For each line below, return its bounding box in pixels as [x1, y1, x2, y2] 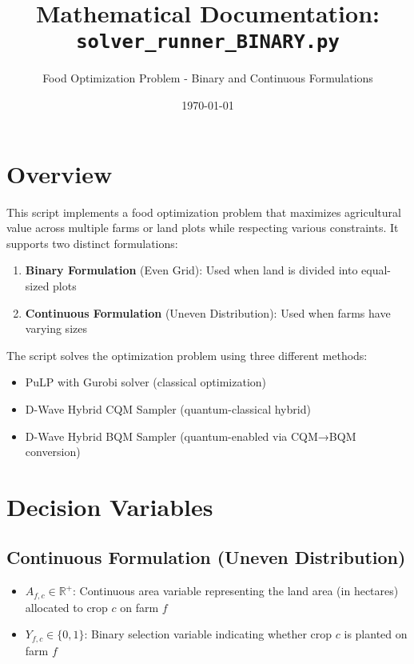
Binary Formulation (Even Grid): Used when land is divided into [25, 262, 358, 278]
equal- [361, 262, 392, 278]
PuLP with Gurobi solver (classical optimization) [25, 374, 267, 390]
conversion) [25, 443, 81, 460]
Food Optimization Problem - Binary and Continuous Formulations [42, 70, 373, 86]
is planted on [344, 626, 408, 642]
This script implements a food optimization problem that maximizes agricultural [6, 203, 401, 220]
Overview [6, 157, 113, 190]
